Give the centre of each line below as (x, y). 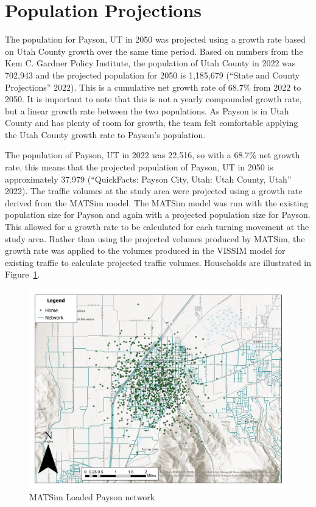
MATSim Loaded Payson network (92, 497)
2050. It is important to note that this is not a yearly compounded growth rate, (153, 99)
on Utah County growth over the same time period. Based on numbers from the (154, 51)
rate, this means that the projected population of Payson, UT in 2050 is (139, 167)
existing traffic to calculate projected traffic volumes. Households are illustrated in (158, 262)
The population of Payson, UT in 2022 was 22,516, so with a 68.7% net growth (153, 155)
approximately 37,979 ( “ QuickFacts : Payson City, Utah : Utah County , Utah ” (148, 179)
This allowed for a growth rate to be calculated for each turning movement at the (157, 227)
